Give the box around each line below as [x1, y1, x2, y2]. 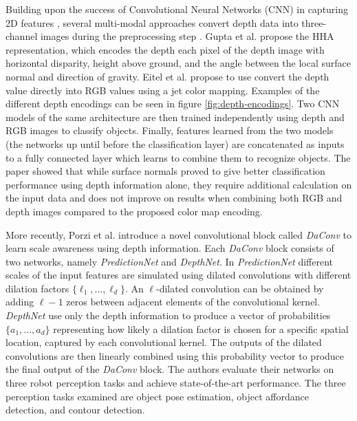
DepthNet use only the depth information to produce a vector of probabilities [6, 308, 331, 323]
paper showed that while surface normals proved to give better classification [6, 164, 325, 178]
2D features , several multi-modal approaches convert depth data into [6, 15, 299, 30]
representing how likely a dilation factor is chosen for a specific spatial [53, 321, 349, 336]
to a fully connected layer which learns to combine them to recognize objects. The [6, 150, 351, 164]
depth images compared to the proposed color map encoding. [6, 204, 263, 218]
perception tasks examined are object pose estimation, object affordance [6, 389, 310, 403]
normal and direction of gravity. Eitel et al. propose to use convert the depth [6, 69, 329, 83]
